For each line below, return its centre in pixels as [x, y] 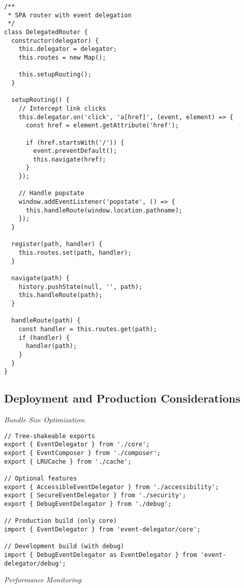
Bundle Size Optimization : [45, 420]
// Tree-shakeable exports [50, 436]
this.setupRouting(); [55, 75]
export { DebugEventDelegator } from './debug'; [88, 504]
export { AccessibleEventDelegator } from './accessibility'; [112, 487]
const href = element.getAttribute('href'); [102, 126]
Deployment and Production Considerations [122, 398]
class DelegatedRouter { [46, 32]
